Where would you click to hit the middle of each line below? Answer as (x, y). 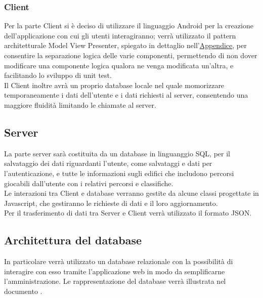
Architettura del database (73, 240)
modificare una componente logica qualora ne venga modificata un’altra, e (119, 65)
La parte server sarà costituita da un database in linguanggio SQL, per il (117, 153)
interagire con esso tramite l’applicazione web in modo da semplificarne (115, 271)
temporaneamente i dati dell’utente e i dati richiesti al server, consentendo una (126, 95)
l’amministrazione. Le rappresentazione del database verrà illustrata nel (115, 281)
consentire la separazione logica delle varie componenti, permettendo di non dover (131, 55)
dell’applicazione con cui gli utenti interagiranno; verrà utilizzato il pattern (120, 35)
